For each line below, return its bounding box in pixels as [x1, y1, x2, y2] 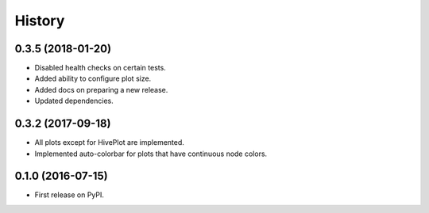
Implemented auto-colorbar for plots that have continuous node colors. [34, 149, 268, 158]
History [14, 12, 65, 29]
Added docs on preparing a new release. [34, 85, 168, 94]
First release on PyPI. [34, 190, 105, 200]
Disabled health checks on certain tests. [34, 63, 166, 73]
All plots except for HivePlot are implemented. [34, 138, 184, 147]
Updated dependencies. [34, 96, 114, 106]
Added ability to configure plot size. [34, 74, 152, 83]
